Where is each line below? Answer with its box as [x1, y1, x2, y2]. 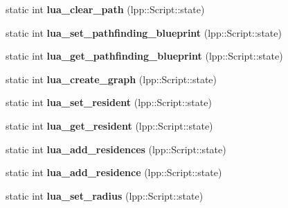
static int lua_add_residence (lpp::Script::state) [6, 165, 222, 180]
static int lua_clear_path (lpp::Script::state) [6, 2, 205, 16]
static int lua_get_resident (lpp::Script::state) [6, 118, 213, 132]
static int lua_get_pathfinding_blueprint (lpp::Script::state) [6, 49, 283, 63]
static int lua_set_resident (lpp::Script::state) [6, 95, 212, 110]
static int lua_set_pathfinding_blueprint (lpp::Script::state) [6, 25, 282, 40]
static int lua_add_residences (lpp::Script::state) [6, 141, 226, 156]
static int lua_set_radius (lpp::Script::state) [6, 188, 204, 202]
